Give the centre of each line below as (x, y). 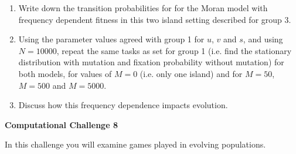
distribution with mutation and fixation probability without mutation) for (151, 62)
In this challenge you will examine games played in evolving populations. (135, 144)
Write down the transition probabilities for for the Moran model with (143, 8)
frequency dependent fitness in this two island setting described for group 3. (155, 19)
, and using (263, 39)
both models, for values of (65, 73)
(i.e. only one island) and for (191, 73)
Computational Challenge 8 (61, 124)
